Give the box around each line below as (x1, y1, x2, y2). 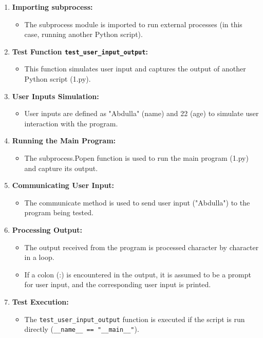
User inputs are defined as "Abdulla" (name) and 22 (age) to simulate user (24, 108, 259, 119)
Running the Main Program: (12, 135, 116, 146)
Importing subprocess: (12, 2, 93, 12)
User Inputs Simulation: (12, 90, 99, 101)
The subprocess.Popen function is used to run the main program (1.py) (24, 153, 249, 163)
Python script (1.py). (24, 73, 91, 84)
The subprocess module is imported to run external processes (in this (24, 18, 242, 29)
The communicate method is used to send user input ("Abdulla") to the (24, 197, 250, 208)
